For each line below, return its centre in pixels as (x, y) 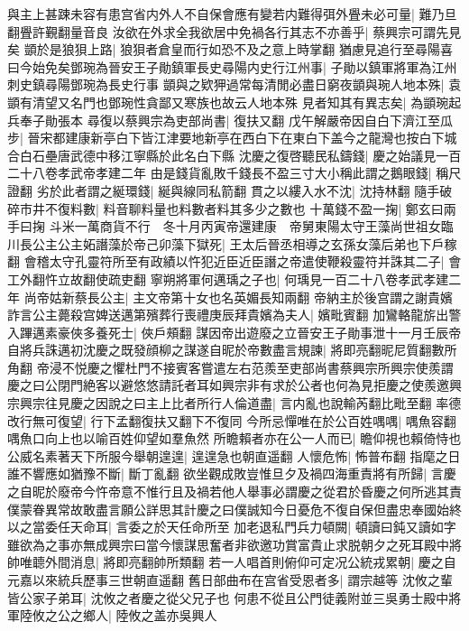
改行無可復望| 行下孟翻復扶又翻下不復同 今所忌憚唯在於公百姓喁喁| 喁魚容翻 (232, 420)
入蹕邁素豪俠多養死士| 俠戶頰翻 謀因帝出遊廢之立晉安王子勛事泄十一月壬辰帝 (234, 332)
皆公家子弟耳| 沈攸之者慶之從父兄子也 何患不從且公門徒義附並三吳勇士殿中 (228, 597)
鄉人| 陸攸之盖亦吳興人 (150, 615)
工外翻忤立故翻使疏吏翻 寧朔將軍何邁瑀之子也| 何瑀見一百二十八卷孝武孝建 (228, 278)
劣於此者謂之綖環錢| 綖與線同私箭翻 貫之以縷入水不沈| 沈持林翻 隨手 (238, 190)
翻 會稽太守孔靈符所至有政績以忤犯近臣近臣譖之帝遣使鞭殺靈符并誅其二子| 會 (234, 261)
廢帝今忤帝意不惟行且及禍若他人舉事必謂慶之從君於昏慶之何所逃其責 (259, 492)
